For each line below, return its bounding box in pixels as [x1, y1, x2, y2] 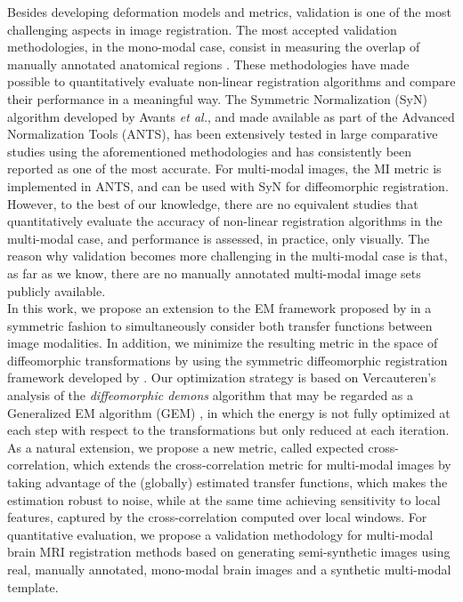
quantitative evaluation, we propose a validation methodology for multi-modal [7, 525, 434, 543]
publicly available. [7, 281, 106, 300]
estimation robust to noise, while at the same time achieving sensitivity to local [7, 490, 441, 509]
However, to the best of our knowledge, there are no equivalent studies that [7, 194, 418, 213]
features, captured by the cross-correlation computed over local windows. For [7, 508, 427, 526]
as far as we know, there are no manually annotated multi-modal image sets [7, 263, 421, 282]
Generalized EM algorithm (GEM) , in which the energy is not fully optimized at [7, 403, 451, 421]
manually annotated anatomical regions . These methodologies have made [7, 54, 410, 73]
